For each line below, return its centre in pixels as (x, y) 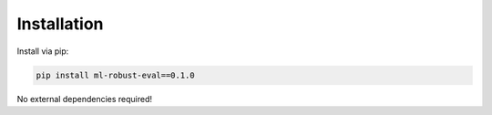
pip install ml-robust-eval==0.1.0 (115, 75)
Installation (60, 24)
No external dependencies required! (85, 99)
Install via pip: (43, 51)
